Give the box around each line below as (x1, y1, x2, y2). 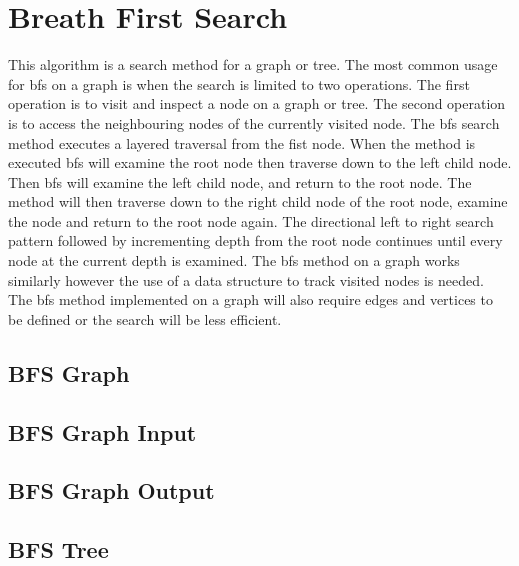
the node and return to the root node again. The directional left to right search (8, 210, 494, 231)
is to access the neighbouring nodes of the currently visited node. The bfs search (8, 112, 500, 133)
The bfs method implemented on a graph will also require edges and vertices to (8, 289, 493, 310)
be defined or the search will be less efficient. (8, 308, 282, 329)
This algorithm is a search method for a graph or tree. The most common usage (8, 54, 498, 75)
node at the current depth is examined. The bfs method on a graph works (8, 250, 460, 271)
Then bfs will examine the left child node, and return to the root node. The (8, 171, 472, 192)
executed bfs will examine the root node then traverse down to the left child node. (8, 152, 512, 173)
